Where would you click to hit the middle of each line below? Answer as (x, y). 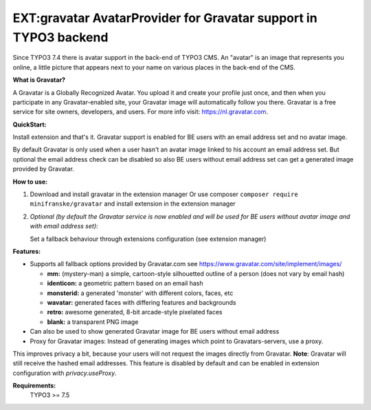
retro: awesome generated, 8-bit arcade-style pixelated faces (135, 312)
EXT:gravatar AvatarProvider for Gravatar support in (165, 18)
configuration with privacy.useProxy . (65, 373)
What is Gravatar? (39, 80)
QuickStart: (30, 125)
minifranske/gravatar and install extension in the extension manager (133, 204)
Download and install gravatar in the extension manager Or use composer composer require (164, 194)
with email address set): (64, 226)
